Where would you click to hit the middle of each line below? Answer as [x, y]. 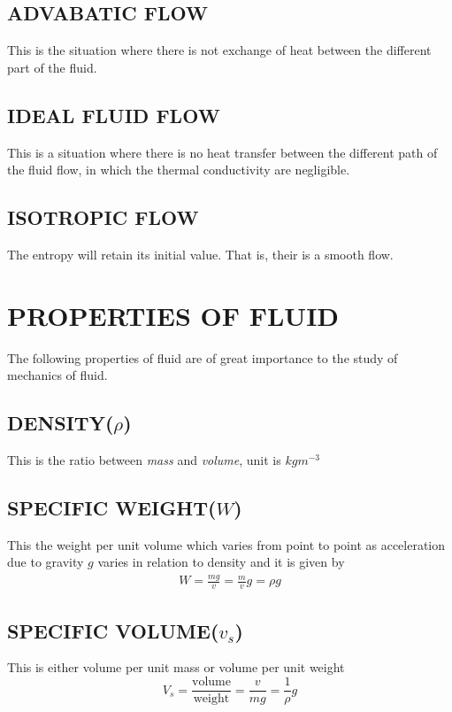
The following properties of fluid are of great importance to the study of [203, 357]
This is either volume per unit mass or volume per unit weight [176, 667]
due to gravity [46, 562]
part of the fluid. [52, 67]
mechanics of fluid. [57, 375]
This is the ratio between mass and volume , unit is [144, 460]
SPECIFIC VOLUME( [113, 630]
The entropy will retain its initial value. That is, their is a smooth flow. [200, 254]
